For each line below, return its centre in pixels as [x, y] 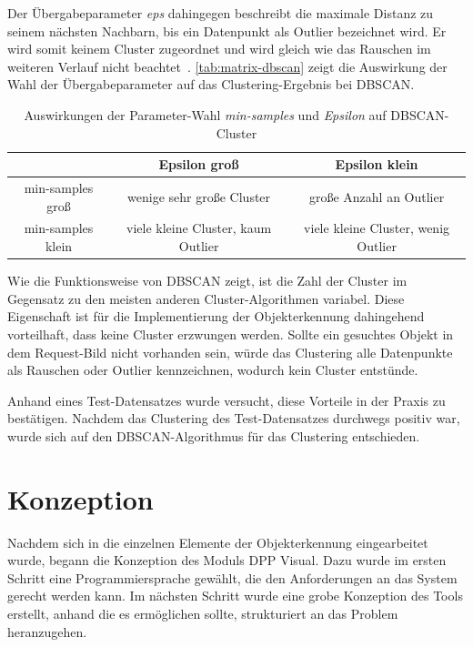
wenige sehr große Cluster [199, 196]
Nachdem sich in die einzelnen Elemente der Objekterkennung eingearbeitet [218, 542]
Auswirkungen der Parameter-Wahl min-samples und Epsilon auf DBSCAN [234, 114]
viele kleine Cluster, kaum [199, 228]
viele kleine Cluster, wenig [377, 228]
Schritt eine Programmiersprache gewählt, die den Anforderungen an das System [232, 577]
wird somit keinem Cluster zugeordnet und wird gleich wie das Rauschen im [219, 49]
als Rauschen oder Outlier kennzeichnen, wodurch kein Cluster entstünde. [213, 370]
